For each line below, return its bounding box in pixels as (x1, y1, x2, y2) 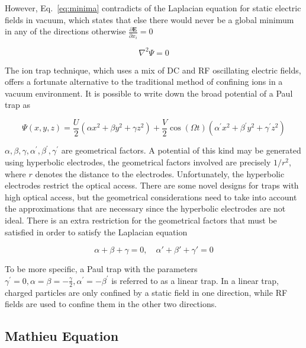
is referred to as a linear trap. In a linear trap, (111, 274, 279, 286)
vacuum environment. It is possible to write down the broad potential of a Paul (5, 87, 293, 99)
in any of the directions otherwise (5, 25, 126, 37)
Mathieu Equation (5, 327, 119, 345)
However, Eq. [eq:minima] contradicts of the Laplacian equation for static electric (5, 2, 301, 14)
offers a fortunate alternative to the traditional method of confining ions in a (5, 75, 283, 88)
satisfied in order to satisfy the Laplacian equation (5, 225, 188, 238)
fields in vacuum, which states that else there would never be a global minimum (5, 13, 294, 25)
